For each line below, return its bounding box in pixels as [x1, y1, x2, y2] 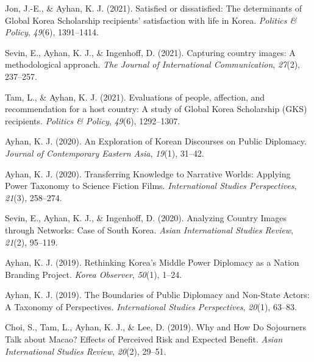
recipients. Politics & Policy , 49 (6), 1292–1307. [5, 114, 180, 127]
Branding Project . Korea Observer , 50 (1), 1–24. [5, 268, 182, 280]
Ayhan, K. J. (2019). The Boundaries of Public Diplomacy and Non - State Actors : [5, 288, 310, 301]
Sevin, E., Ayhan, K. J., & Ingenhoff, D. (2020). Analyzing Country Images [5, 211, 287, 224]
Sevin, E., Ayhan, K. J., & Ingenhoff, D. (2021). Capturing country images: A [5, 46, 296, 59]
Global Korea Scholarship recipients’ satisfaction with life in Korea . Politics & [5, 13, 297, 26]
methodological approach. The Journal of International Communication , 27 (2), [5, 58, 300, 71]
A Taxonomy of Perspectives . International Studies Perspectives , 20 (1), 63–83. [5, 300, 297, 313]
